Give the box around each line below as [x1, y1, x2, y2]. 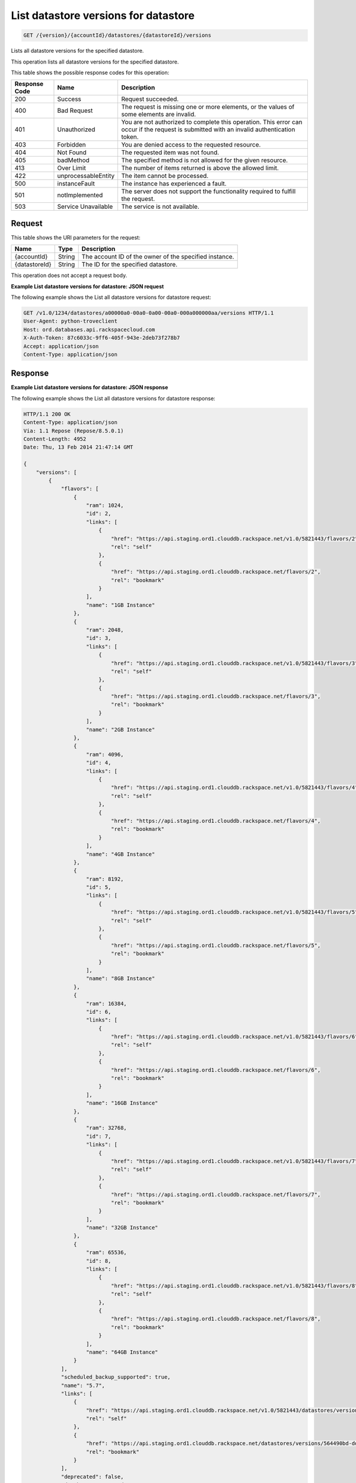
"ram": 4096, [86, 751, 124, 758]
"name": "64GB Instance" [86, 1348, 158, 1355]
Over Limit [57, 164, 86, 172]
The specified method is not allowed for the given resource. [121, 156, 288, 164]
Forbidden [57, 141, 86, 149]
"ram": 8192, [86, 876, 124, 882]
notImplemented [57, 191, 103, 199]
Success [57, 95, 81, 103]
